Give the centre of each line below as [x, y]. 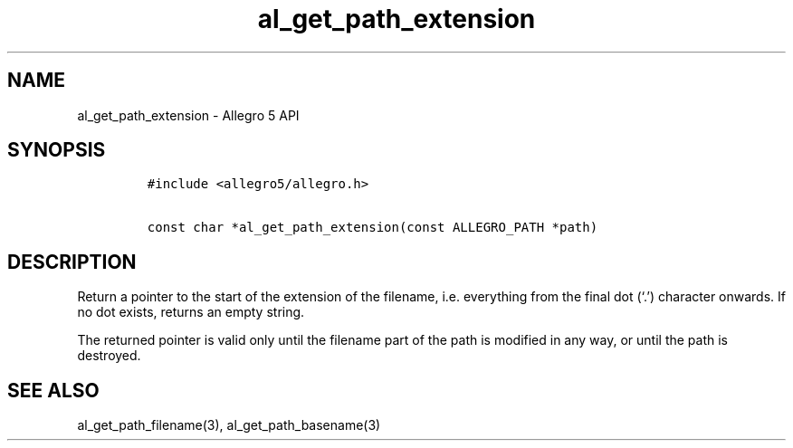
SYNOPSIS [57, 150]
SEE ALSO [53, 390]
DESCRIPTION [72, 262]
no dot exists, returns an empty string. [191, 312]
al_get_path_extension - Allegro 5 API [188, 115]
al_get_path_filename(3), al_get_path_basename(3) [229, 425]
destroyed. [109, 356]
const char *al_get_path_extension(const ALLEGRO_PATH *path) [373, 228]
